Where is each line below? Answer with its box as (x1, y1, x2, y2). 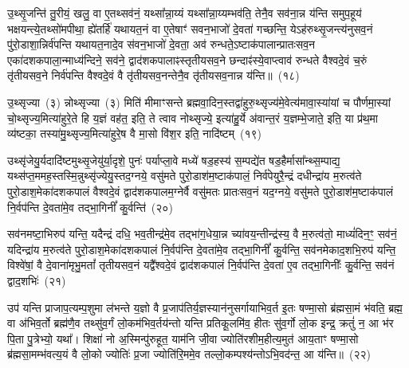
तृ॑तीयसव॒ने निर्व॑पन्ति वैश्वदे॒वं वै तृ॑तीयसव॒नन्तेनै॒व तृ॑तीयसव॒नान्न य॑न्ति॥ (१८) (7, 67, 300, 84)
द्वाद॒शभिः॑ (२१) (7, 272, 66, 288)
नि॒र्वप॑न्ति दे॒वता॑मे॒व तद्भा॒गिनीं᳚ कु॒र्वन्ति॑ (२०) (7, 198, 173, 215)
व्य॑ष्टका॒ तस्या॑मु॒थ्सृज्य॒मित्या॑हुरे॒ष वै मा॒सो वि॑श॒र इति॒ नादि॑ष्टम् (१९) (7, 125, 262, 142)
